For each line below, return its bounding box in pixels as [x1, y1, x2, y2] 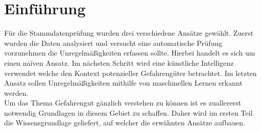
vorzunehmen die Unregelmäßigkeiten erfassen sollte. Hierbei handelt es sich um [4, 47, 255, 58]
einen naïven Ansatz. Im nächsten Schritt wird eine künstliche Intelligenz [4, 57, 234, 68]
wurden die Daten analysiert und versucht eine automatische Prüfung [4, 37, 223, 48]
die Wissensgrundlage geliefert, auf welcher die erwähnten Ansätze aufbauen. [4, 117, 245, 128]
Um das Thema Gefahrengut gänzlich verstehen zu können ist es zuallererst [4, 97, 242, 108]
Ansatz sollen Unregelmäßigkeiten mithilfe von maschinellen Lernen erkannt [4, 77, 243, 88]
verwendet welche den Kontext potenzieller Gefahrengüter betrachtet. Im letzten [4, 67, 257, 78]
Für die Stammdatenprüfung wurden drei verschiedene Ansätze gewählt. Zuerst [4, 28, 254, 38]
